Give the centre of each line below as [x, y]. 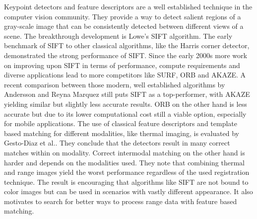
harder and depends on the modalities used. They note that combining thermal [124, 162]
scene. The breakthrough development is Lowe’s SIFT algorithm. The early [118, 36]
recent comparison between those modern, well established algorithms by [115, 84]
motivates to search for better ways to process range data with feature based [121, 201]
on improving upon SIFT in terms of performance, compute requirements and [122, 65]
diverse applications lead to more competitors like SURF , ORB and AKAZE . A [125, 75]
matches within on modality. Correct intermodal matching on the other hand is [125, 152]
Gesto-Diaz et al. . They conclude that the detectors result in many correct [117, 143]
